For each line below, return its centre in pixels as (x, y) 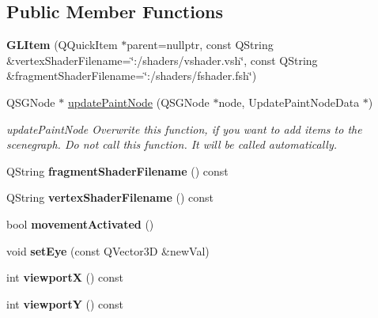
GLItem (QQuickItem (62, 45)
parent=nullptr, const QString (200, 45)
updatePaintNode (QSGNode (138, 102)
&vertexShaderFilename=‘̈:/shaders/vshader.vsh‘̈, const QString (162, 60)
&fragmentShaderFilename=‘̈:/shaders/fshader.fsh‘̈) (132, 76)
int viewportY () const (65, 303)
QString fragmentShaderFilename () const (117, 170)
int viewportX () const (65, 277)
